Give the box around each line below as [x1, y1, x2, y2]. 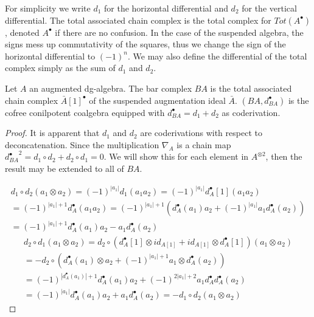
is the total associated [210, 81, 292, 94]
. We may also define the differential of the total [127, 49, 307, 62]
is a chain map [176, 138, 231, 151]
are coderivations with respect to [140, 126, 262, 139]
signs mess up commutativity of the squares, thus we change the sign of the [5, 38, 286, 50]
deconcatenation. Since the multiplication [5, 138, 159, 151]
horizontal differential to [5, 49, 96, 62]
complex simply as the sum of [5, 61, 116, 74]
